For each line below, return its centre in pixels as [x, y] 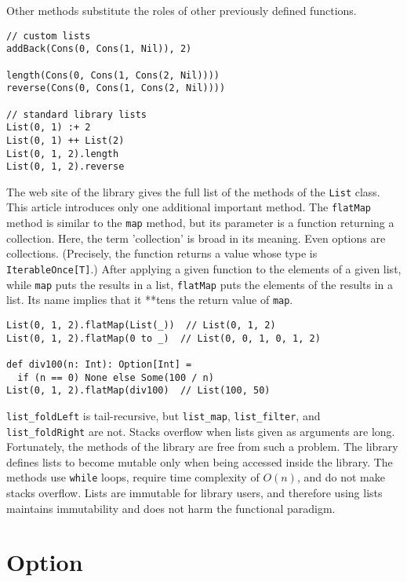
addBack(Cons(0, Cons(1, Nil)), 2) [99, 49]
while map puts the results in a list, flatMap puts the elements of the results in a [200, 284]
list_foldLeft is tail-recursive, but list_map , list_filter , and [164, 415]
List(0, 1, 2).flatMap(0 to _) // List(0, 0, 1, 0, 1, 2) [164, 338]
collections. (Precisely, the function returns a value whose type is [162, 253]
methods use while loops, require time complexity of [133, 477]
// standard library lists [76, 114]
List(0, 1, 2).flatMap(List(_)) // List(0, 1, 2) [141, 325]
